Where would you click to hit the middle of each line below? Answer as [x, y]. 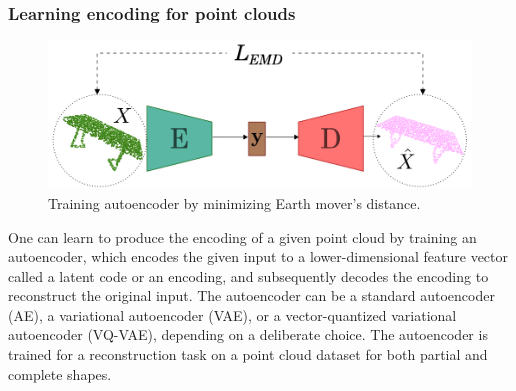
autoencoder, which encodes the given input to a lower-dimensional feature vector [258, 256]
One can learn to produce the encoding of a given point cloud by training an [242, 236]
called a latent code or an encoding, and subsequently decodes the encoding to [248, 275]
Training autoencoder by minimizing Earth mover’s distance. [234, 202]
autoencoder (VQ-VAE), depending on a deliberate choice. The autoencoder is [248, 334]
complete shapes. [60, 373]
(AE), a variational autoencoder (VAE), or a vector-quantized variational [232, 314]
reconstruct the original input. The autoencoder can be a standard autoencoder [251, 295]
